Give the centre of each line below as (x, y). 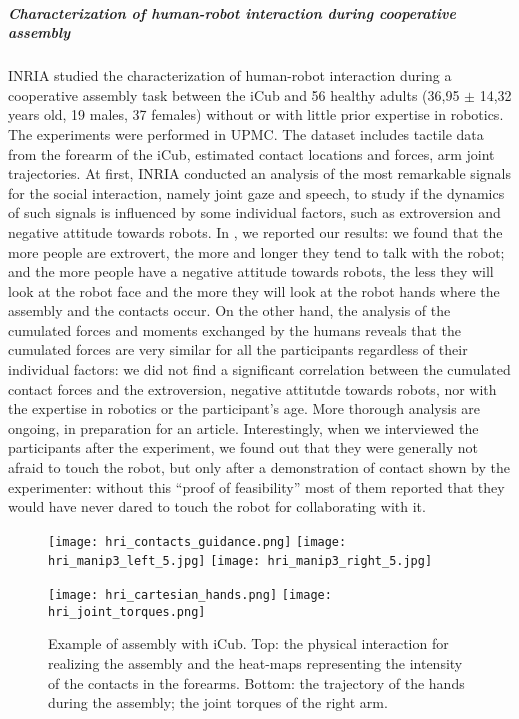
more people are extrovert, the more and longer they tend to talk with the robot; (256, 251)
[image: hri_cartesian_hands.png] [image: (190, 595)
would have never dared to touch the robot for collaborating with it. (217, 506)
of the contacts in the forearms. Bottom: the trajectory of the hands (256, 682)
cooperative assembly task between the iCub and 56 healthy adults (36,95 (234, 94)
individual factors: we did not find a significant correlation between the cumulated (259, 369)
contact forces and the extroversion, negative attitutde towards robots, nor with (252, 388)
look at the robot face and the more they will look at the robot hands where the (254, 290)
